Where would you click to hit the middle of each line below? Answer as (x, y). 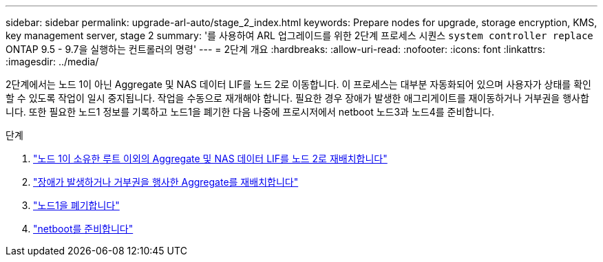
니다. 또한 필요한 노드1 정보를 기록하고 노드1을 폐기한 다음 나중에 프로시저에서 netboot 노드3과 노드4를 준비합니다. (250, 112)
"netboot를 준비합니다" (83, 229)
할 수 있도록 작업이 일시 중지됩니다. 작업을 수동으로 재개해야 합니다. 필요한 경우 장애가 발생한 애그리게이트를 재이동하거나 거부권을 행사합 (297, 98)
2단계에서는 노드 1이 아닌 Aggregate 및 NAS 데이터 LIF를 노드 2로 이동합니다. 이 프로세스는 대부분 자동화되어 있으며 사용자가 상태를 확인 (298, 84)
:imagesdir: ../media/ (52, 62)
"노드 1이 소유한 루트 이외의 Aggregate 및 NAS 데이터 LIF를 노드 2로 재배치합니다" (210, 159)
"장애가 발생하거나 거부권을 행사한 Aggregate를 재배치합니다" (166, 182)
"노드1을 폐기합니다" (76, 205)
